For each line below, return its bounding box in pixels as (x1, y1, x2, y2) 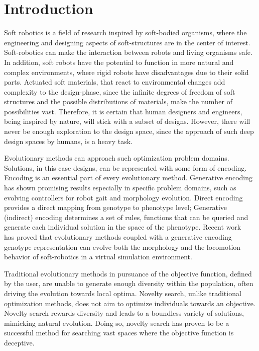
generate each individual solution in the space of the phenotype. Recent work (4, 222, 241, 232)
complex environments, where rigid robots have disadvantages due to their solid (4, 66, 249, 77)
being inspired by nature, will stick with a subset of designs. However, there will (4, 116, 250, 126)
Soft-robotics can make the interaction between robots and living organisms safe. (4, 47, 252, 57)
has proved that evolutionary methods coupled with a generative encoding (4, 232, 232, 242)
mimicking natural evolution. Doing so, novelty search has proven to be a (4, 317, 229, 328)
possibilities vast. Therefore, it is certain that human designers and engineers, (4, 106, 242, 116)
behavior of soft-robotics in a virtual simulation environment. (4, 251, 192, 262)
